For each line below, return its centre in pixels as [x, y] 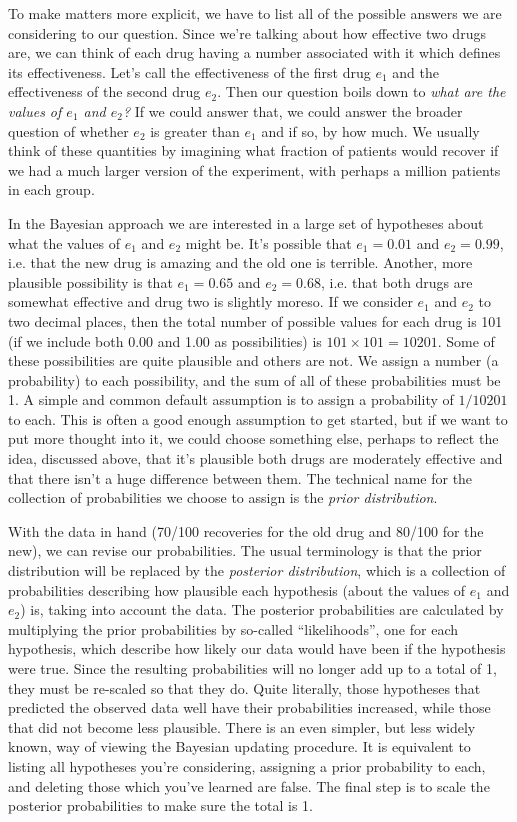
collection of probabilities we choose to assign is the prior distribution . [223, 497]
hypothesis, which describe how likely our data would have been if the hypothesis [257, 648]
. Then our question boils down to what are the [361, 91]
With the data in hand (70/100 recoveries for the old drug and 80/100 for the [246, 530]
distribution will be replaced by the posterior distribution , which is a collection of [257, 570]
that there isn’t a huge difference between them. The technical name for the [240, 477]
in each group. [51, 189]
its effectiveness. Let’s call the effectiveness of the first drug [189, 71]
